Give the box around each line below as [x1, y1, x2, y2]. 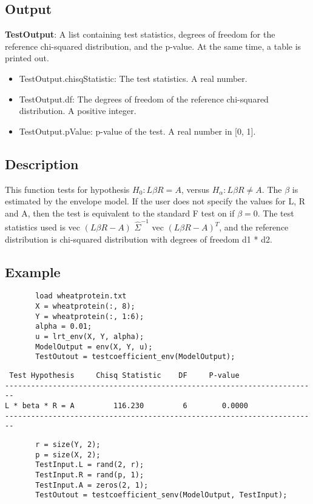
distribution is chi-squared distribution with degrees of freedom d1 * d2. [5, 232, 272, 245]
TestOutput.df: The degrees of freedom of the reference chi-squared [19, 92, 269, 105]
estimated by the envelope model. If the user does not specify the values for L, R [5, 195, 306, 207]
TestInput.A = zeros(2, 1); [35, 480, 149, 489]
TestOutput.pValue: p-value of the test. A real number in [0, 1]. [19, 124, 256, 137]
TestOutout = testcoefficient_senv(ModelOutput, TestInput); [35, 491, 288, 500]
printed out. [5, 52, 49, 64]
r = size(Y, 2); [35, 440, 101, 449]
